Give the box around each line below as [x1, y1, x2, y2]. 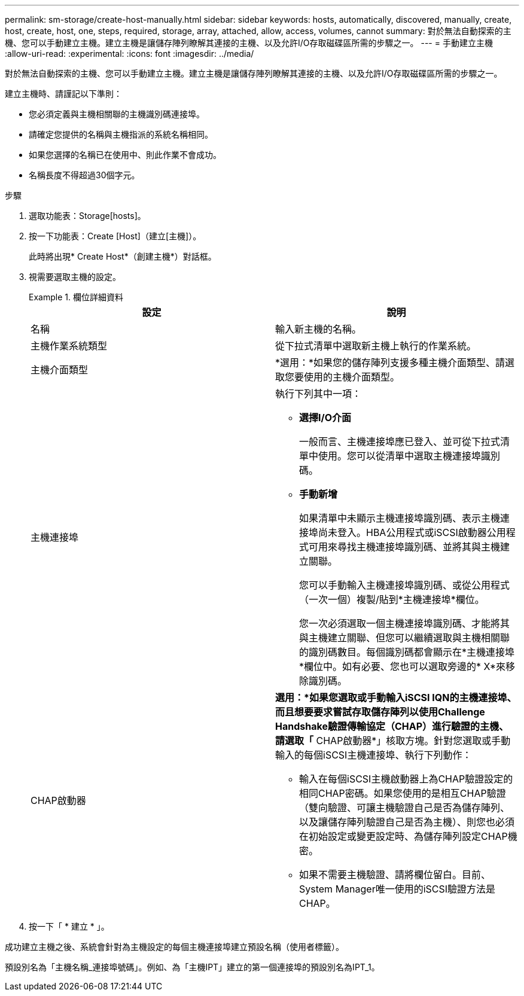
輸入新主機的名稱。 [275, 323, 362, 335]
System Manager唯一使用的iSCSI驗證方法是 [299, 883, 496, 895]
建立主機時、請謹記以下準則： [5, 89, 122, 99]
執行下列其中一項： [275, 388, 362, 400]
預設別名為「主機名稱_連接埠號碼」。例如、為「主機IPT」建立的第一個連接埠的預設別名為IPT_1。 [5, 962, 380, 972]
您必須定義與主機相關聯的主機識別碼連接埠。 [29, 109, 205, 119]
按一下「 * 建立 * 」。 [29, 921, 109, 931]
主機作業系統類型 [31, 340, 108, 352]
